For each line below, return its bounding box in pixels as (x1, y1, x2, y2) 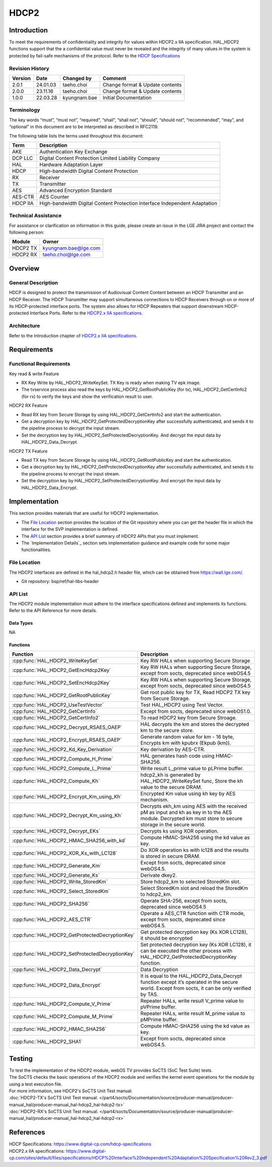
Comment (102, 75, 126, 82)
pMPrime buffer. (140, 1016, 178, 1023)
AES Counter (39, 193, 69, 200)
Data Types (9, 620, 33, 626)
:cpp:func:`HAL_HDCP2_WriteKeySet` (12, 657, 99, 664)
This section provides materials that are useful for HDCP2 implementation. (9, 510, 160, 516)
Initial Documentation (102, 94, 152, 101)
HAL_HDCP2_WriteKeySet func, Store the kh (140, 778, 243, 784)
